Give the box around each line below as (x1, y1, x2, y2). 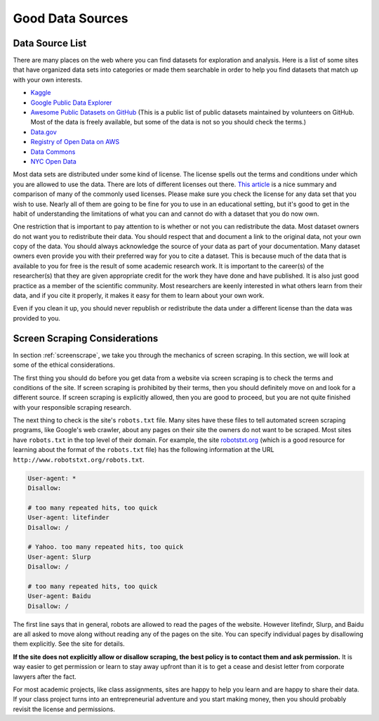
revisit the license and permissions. (13, 705, 115, 713)
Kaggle (30, 89, 51, 97)
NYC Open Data (30, 157, 77, 165)
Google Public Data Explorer (30, 98, 112, 107)
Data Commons (30, 148, 76, 156)
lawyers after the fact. (13, 672, 77, 681)
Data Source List (13, 37, 87, 49)
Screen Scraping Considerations (13, 332, 159, 344)
